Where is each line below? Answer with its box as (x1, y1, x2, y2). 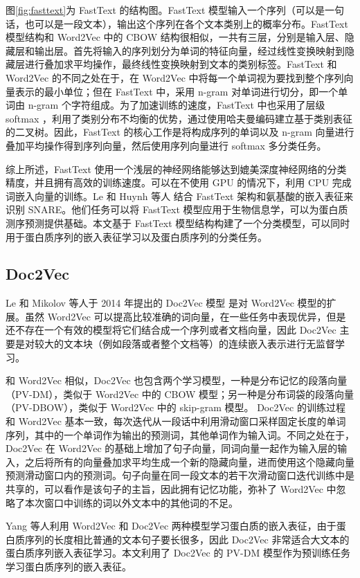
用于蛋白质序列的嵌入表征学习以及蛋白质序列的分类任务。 (6, 229, 267, 244)
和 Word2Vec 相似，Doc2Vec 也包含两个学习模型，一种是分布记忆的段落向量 (6, 373, 348, 388)
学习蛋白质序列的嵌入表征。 (6, 559, 132, 573)
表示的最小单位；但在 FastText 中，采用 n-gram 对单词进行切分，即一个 (15, 84, 339, 98)
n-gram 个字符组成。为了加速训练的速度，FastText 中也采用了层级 (28, 98, 325, 112)
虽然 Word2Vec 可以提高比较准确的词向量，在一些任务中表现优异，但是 (24, 309, 346, 323)
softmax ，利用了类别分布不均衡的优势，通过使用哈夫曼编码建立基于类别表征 (6, 111, 352, 125)
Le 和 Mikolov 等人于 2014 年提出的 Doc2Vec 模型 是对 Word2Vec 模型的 (6, 296, 327, 310)
